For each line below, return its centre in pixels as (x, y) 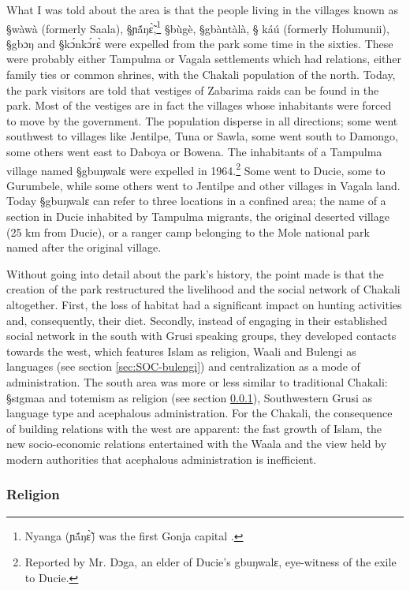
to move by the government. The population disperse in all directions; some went (202, 120)
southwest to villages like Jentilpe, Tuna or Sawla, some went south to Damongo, (202, 136)
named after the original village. (84, 247)
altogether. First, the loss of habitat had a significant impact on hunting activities (204, 304)
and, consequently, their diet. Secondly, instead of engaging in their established (197, 320)
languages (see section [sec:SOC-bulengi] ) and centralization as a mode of (183, 366)
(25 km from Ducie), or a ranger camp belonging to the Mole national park (188, 232)
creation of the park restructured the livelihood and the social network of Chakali (203, 289)
